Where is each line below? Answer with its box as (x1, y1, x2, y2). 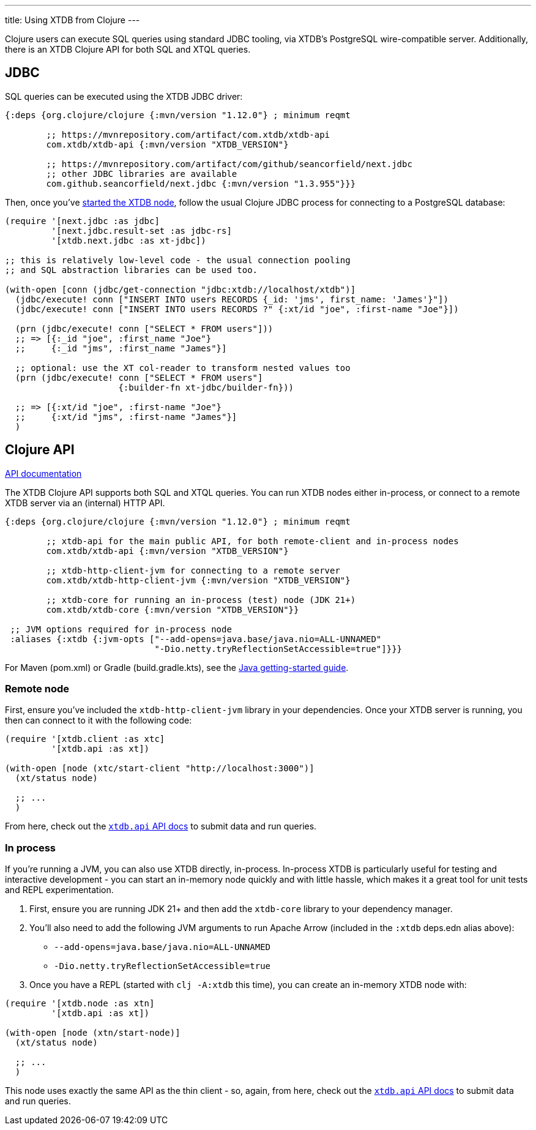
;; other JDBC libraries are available (46, 168, 237, 179)
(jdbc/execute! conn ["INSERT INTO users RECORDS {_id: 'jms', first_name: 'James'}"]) (15, 294, 449, 304)
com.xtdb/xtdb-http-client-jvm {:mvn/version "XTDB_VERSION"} (46, 575, 351, 585)
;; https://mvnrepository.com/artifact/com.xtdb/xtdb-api (46, 129, 330, 140)
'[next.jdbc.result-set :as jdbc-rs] (51, 225, 232, 236)
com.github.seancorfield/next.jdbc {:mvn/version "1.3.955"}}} (46, 178, 356, 189)
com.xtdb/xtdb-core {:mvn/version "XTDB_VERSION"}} (46, 604, 299, 615)
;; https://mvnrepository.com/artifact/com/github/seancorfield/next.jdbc (46, 159, 412, 169)
